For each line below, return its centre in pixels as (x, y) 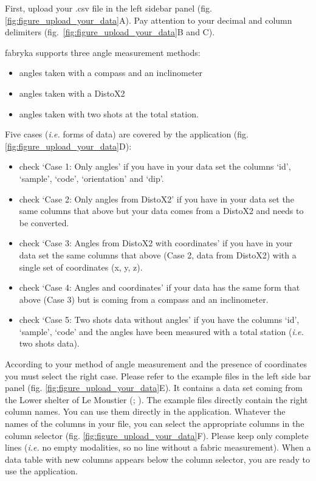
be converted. (44, 222)
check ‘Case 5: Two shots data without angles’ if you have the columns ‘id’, (159, 320)
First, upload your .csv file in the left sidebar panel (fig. (108, 8)
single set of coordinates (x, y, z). (81, 267)
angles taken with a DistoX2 (72, 93)
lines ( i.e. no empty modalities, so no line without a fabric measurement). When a (158, 447)
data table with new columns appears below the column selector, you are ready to (158, 459)
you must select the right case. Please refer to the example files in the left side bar (158, 375)
